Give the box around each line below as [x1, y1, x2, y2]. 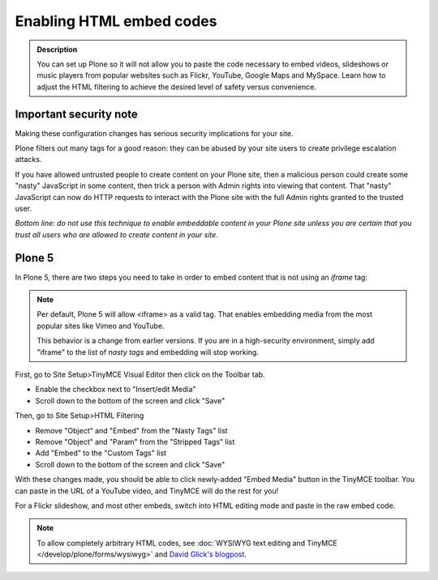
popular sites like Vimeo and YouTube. [36, 321, 165, 331]
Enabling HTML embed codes [15, 12, 217, 30]
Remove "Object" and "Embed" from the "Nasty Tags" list [35, 425, 228, 435]
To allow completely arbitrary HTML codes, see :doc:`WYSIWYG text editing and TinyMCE [36, 538, 338, 548]
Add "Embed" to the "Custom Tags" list [35, 448, 166, 458]
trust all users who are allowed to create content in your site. [15, 229, 219, 239]
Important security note [15, 107, 138, 121]
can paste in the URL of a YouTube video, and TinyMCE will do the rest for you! [15, 486, 279, 496]
